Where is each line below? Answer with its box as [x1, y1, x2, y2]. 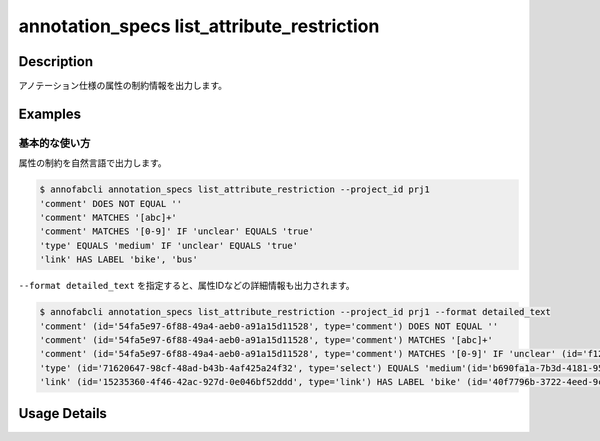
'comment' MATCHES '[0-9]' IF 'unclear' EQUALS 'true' [39, 226, 314, 237]
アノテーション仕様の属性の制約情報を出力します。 [18, 80, 228, 92]
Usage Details [18, 405, 107, 422]
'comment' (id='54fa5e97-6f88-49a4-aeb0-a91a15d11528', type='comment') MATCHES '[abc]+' [39, 334, 494, 345]
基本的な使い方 [18, 136, 91, 150]
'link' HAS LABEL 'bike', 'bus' [39, 254, 199, 265]
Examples [18, 105, 82, 122]
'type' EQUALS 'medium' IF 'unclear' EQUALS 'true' [39, 240, 299, 251]
